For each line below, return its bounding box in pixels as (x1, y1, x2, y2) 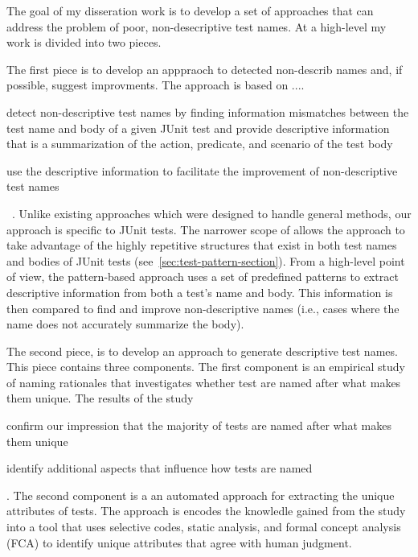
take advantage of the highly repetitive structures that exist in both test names (6, 237, 397, 254)
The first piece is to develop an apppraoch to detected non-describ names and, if (6, 60, 403, 77)
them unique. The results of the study (6, 390, 194, 406)
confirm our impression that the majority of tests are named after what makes (6, 417, 391, 434)
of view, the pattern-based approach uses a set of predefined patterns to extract (6, 268, 399, 285)
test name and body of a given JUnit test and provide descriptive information (6, 119, 390, 136)
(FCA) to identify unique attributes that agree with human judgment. (6, 534, 352, 551)
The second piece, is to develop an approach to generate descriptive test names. (6, 342, 398, 359)
